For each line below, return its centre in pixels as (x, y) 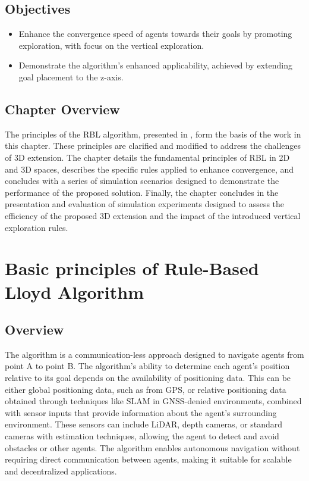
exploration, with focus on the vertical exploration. (111, 45)
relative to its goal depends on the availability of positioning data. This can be (148, 378)
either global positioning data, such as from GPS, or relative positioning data (146, 389)
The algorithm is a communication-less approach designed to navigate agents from (154, 354)
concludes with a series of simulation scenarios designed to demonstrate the (142, 181)
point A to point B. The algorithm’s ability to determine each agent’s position (147, 366)
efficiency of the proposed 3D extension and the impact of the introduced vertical (153, 215)
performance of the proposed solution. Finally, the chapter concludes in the (142, 192)
